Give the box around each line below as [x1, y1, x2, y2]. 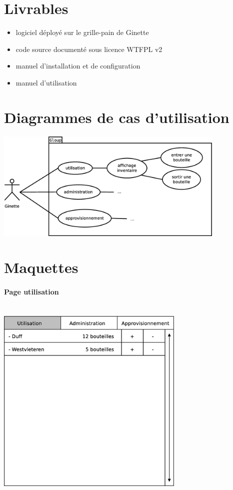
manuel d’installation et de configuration [15, 60, 140, 71]
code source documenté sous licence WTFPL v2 [15, 43, 162, 54]
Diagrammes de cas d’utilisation [4, 106, 229, 127]
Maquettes [4, 257, 78, 277]
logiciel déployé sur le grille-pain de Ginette [15, 27, 149, 37]
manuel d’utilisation [15, 77, 77, 87]
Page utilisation [4, 286, 59, 297]
